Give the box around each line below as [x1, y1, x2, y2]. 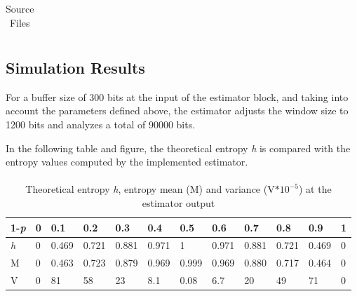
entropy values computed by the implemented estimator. [6, 154, 248, 169]
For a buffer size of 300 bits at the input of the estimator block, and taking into [6, 89, 349, 104]
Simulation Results [6, 57, 145, 79]
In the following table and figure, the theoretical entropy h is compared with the [6, 140, 351, 155]
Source [6, 1, 34, 15]
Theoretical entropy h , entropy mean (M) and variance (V [25, 182, 275, 196]
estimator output [142, 196, 215, 210]
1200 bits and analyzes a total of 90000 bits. [6, 117, 196, 132]
